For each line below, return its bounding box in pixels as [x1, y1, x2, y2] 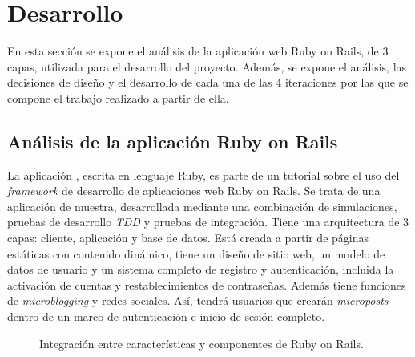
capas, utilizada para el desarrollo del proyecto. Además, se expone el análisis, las [7, 58, 407, 75]
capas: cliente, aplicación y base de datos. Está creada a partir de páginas [7, 229, 369, 246]
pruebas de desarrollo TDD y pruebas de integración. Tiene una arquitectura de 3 [7, 213, 409, 230]
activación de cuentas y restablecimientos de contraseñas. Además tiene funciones [7, 276, 406, 293]
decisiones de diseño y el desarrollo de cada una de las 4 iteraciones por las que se [7, 74, 409, 91]
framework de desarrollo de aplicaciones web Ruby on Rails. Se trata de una [7, 182, 381, 199]
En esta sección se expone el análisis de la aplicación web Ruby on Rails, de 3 [7, 43, 389, 59]
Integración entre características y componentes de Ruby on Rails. [39, 335, 364, 351]
